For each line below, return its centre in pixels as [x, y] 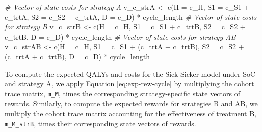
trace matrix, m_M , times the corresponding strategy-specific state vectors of [122, 93]
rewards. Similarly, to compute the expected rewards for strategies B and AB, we [131, 103]
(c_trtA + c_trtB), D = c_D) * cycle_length [77, 56]
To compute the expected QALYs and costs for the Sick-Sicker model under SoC [130, 73]
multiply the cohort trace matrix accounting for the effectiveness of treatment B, [131, 113]
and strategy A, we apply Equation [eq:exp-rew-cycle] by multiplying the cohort [129, 84]
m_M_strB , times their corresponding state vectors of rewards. [100, 123]
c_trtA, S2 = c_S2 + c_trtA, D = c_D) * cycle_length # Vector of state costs [131, 16]
